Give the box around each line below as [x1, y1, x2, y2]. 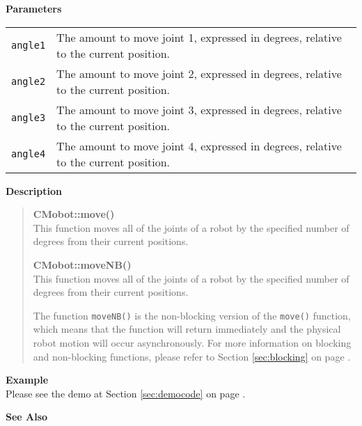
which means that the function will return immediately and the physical [33, 322, 341, 336]
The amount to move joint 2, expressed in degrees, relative [56, 65, 342, 81]
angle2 [11, 75, 46, 87]
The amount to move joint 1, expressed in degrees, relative [56, 29, 342, 45]
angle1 [11, 39, 46, 51]
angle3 [11, 111, 46, 123]
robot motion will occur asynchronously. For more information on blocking [33, 336, 352, 349]
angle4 [11, 148, 46, 159]
